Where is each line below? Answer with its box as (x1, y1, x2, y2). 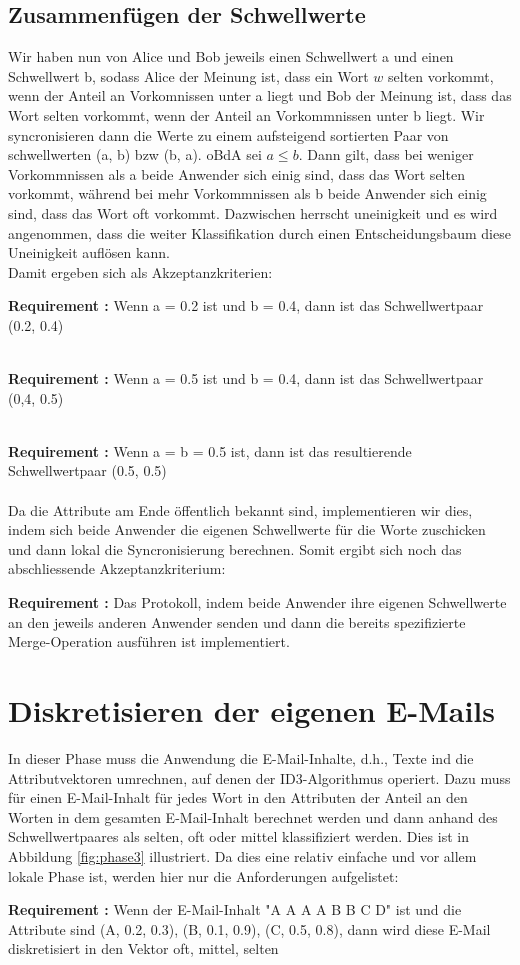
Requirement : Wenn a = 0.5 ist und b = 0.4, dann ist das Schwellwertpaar (8, 368, 484, 389)
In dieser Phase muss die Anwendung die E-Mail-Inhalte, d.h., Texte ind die (8, 747, 474, 768)
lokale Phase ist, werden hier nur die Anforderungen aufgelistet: (8, 865, 399, 886)
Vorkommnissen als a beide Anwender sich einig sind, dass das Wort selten (8, 163, 465, 184)
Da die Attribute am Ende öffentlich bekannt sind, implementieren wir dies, (8, 499, 473, 520)
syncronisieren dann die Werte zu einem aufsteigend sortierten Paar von (8, 124, 449, 145)
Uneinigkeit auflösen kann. (8, 242, 170, 263)
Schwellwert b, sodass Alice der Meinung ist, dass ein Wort (8, 65, 369, 86)
